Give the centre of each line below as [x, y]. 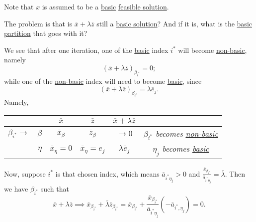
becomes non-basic [187, 133]
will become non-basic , [213, 50]
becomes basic [186, 148]
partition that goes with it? [46, 33]
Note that [19, 6]
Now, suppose [25, 173]
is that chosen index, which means [107, 173]
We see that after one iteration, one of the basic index [86, 50]
